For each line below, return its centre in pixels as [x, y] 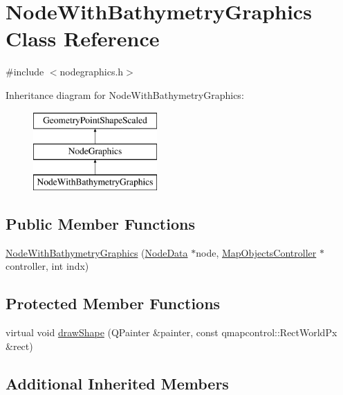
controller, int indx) [47, 266]
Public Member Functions [100, 223]
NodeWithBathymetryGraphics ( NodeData [97, 252]
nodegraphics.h [92, 72]
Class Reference [83, 38]
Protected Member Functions [113, 303]
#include [25, 72]
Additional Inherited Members [117, 383]
